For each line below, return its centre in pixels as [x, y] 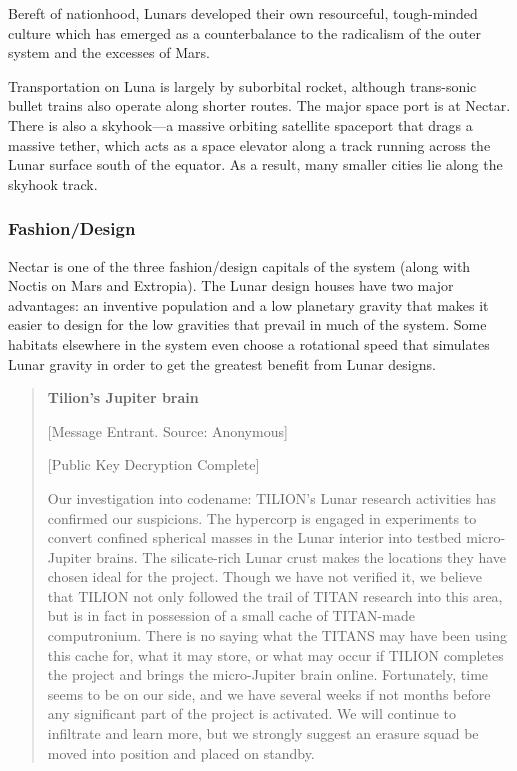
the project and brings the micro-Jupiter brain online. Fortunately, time [268, 674]
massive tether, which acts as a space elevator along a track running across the [249, 144]
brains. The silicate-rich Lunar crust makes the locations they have [301, 556]
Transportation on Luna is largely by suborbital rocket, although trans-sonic [242, 85]
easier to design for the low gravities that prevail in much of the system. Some [247, 324]
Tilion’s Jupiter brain [123, 397]
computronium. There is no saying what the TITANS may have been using [277, 635]
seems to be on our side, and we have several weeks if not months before [269, 693]
